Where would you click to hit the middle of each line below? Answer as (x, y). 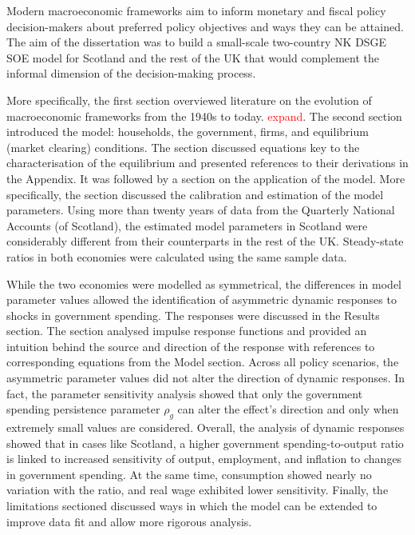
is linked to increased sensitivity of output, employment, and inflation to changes (204, 459)
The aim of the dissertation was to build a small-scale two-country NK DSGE (197, 42)
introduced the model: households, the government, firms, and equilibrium (188, 132)
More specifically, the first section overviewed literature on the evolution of (189, 100)
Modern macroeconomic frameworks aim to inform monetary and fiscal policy (196, 10)
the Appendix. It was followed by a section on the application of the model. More (206, 178)
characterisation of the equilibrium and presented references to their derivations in (207, 163)
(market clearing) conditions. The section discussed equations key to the (183, 147)
